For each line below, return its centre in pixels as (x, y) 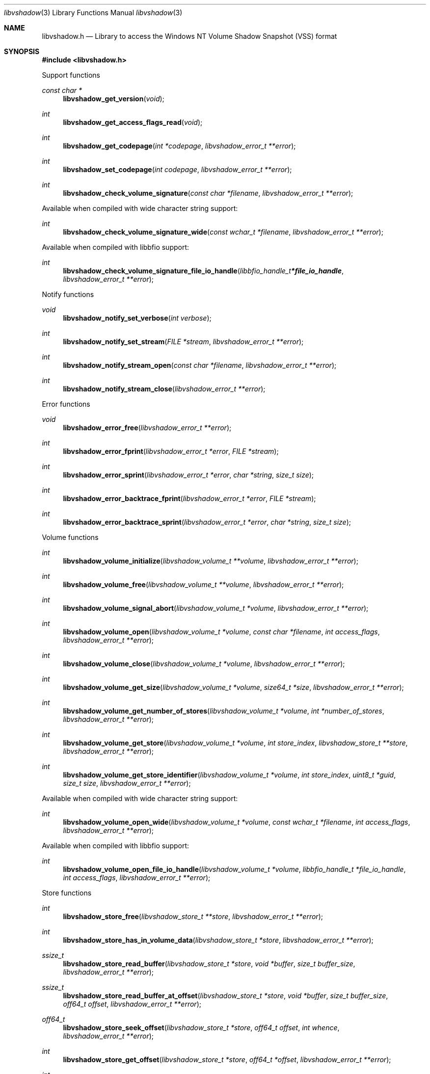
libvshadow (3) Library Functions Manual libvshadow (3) (93, 13)
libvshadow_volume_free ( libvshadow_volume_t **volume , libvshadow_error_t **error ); (203, 584)
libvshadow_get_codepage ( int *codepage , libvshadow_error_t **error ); (179, 146)
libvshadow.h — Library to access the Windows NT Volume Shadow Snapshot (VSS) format (189, 36)
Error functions (66, 404)
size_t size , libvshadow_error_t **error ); (127, 783)
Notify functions (68, 294)
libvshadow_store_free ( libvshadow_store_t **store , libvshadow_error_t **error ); (193, 916)
